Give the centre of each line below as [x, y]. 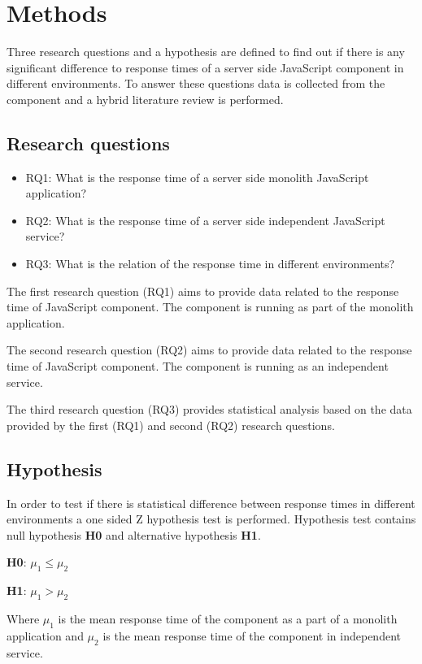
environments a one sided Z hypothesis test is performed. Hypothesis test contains [211, 519]
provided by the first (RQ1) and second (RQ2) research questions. [171, 425]
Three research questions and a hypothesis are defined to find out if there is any [206, 52]
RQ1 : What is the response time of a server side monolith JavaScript [197, 177]
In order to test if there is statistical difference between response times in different [211, 503]
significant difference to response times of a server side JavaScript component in [205, 67]
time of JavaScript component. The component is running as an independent [198, 366]
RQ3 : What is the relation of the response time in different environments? [210, 264]
